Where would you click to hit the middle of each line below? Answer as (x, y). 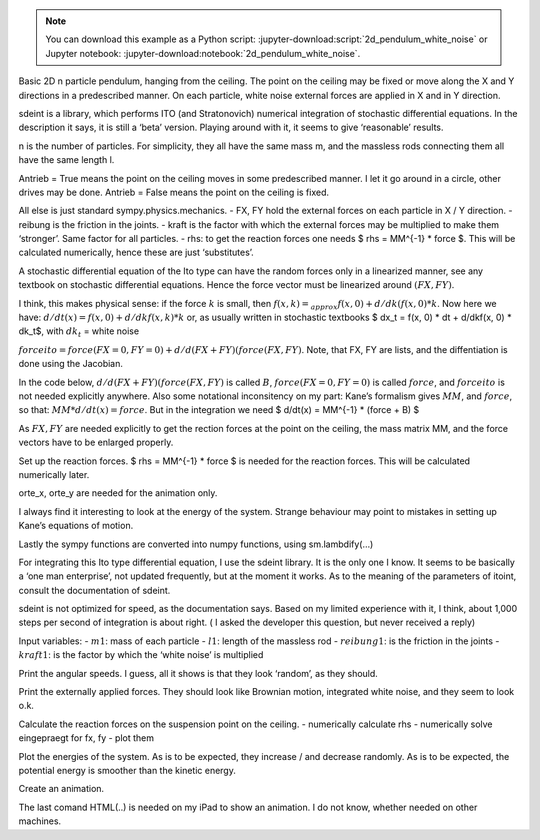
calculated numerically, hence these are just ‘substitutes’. (136, 252)
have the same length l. (66, 160)
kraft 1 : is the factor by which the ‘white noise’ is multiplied (141, 655)
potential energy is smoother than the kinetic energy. (127, 770)
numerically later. (54, 474)
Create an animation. (61, 789)
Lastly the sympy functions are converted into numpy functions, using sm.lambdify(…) (196, 544)
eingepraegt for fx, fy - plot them (86, 738)
